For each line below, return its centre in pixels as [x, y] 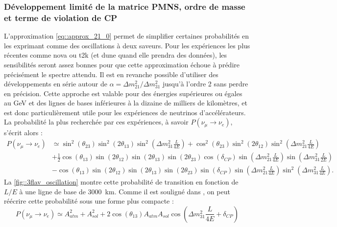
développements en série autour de [56, 84]
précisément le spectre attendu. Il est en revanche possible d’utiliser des [111, 74]
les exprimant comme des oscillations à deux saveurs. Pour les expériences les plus [127, 45]
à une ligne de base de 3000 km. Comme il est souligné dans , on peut [125, 191]
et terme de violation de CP [61, 17]
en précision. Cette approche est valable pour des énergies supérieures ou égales [123, 93]
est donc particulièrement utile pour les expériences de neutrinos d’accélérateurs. [125, 112]
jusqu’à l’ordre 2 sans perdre [205, 84]
